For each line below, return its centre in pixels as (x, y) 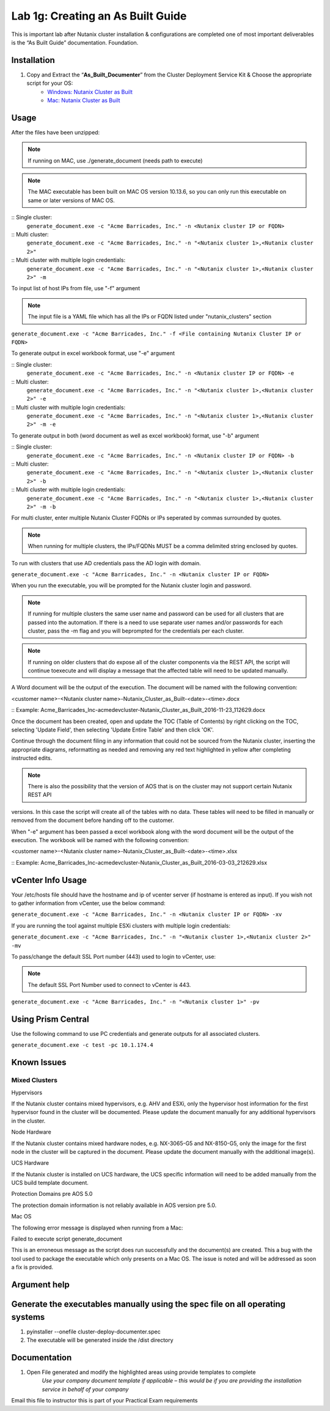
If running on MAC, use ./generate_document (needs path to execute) (115, 160)
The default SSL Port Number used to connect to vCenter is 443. (109, 984)
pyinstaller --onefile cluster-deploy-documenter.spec (94, 1332)
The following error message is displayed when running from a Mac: (97, 1228)
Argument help (40, 1285)
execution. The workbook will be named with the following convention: (100, 840)
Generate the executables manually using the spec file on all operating (148, 1304)
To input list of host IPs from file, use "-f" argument (76, 288)
